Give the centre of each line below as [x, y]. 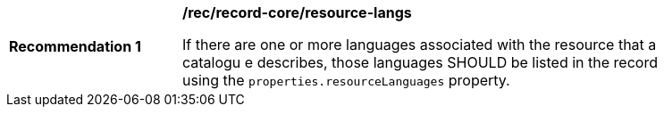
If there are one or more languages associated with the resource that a [420, 45]
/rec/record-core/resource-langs [297, 12]
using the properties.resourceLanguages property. [346, 80]
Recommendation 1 [75, 46]
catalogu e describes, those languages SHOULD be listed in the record [420, 62]
